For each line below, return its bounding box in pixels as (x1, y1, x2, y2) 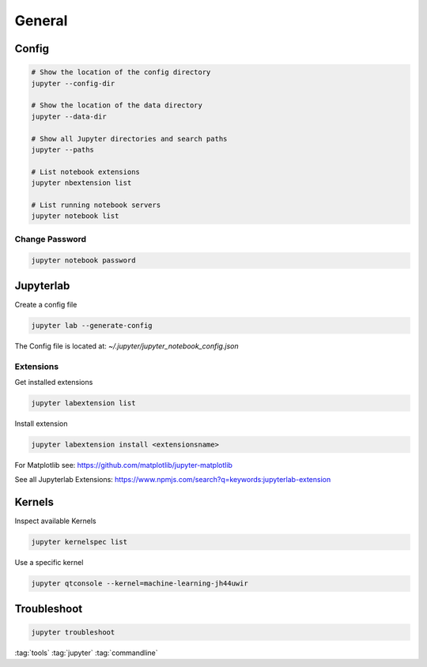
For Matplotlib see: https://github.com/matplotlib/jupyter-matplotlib (14, 460, 233, 469)
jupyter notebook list (31, 212, 119, 220)
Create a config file (14, 300, 77, 309)
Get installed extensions (14, 377, 93, 386)
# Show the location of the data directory (31, 101, 203, 110)
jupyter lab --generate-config (31, 321, 153, 330)
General (14, 12, 68, 29)
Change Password (14, 233, 87, 244)
